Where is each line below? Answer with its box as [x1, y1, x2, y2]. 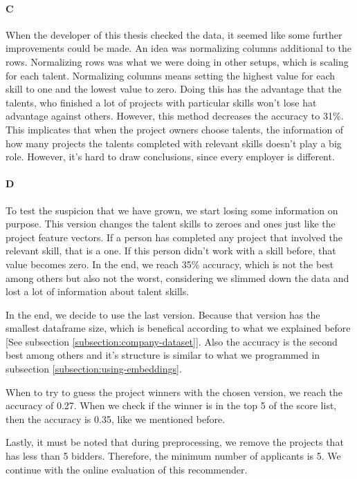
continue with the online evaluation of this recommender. [6, 462, 248, 476]
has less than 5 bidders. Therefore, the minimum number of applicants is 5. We [6, 449, 341, 463]
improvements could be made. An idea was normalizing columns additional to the [6, 41, 352, 55]
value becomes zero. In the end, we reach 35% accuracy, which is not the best [6, 256, 334, 271]
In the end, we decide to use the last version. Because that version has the [6, 307, 320, 321]
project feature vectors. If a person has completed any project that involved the [6, 229, 342, 244]
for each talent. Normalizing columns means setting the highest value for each [6, 68, 335, 82]
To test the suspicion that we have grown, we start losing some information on [6, 203, 338, 217]
